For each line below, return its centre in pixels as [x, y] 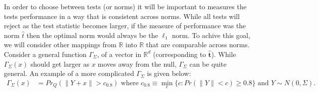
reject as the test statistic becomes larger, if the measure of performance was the [125, 26]
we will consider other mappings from [60, 45]
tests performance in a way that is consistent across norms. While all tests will [122, 16]
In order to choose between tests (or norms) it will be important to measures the [125, 6]
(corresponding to [180, 54]
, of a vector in [119, 54]
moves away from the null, [137, 64]
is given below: [169, 73]
